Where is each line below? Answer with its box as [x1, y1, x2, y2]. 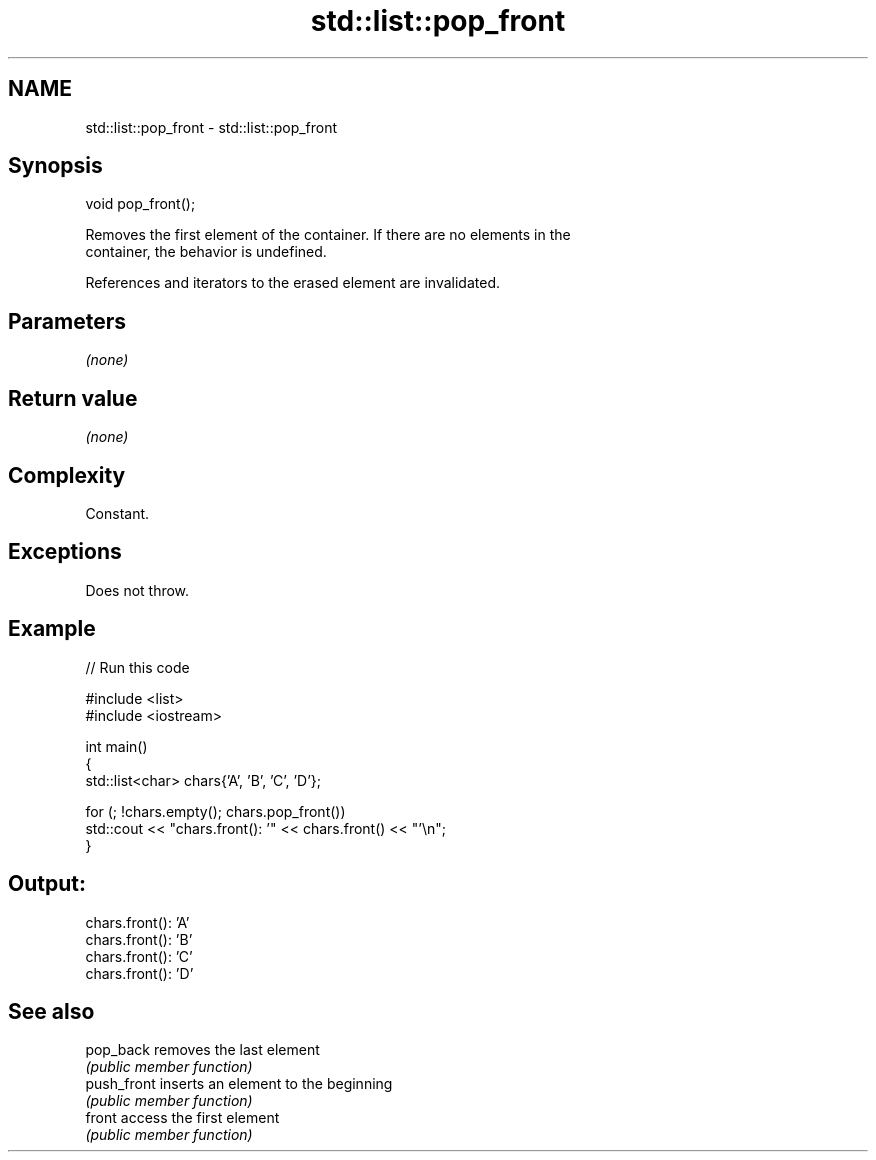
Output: [8, 871, 86, 897]
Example [8, 616, 96, 642]
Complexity [8, 462, 126, 488]
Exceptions [8, 539, 122, 565]
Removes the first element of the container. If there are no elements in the [85, 226, 571, 244]
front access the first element [85, 1109, 280, 1127]
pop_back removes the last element [85, 1041, 320, 1059]
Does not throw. [85, 581, 190, 599]
